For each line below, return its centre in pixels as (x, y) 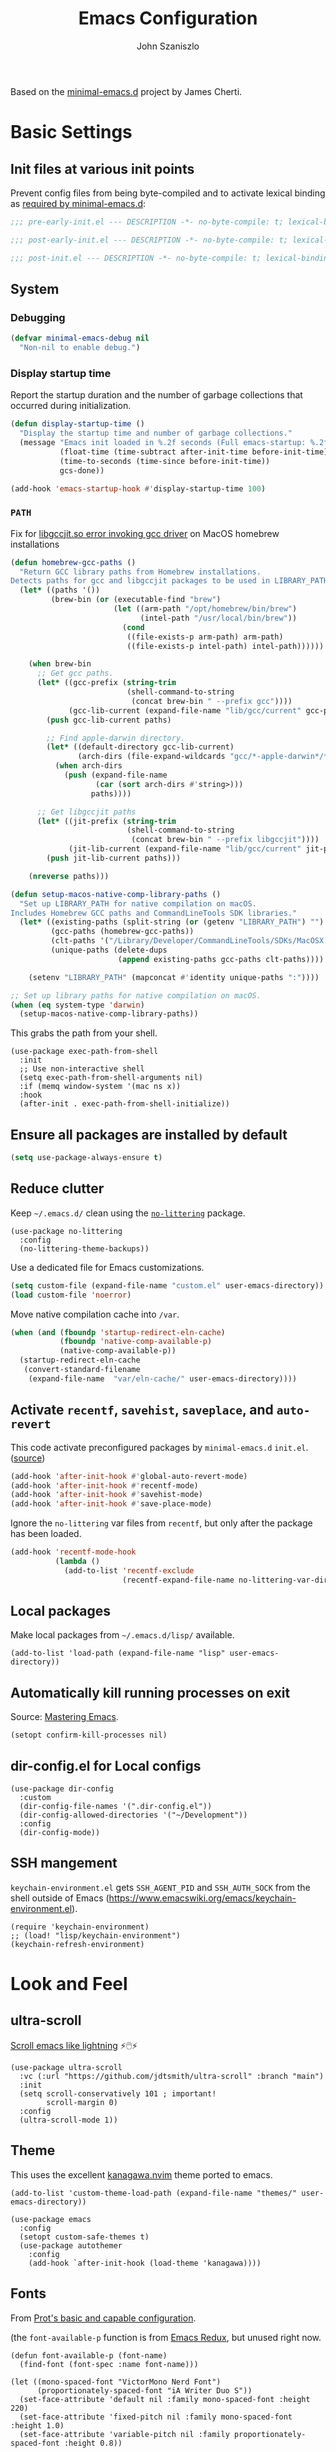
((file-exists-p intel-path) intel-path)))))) (225, 646)
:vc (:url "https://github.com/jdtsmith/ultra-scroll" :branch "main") (172, 2076)
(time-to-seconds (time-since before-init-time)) (165, 461)
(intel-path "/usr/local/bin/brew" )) (218, 618)
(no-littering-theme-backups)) (84, 1248)
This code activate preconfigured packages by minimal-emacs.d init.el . (159, 1447)
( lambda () (77, 1562)
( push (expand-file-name (115, 775)
